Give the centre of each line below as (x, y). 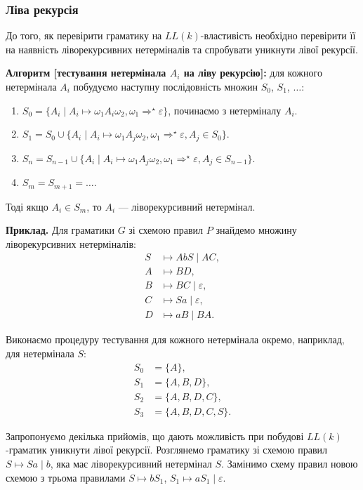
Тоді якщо (27, 206)
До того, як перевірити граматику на (84, 35)
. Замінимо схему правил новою (290, 463)
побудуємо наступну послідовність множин (166, 86)
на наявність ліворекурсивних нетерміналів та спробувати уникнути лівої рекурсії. (182, 49)
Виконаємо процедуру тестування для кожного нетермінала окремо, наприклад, (175, 339)
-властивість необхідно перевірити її (278, 35)
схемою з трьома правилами (66, 477)
